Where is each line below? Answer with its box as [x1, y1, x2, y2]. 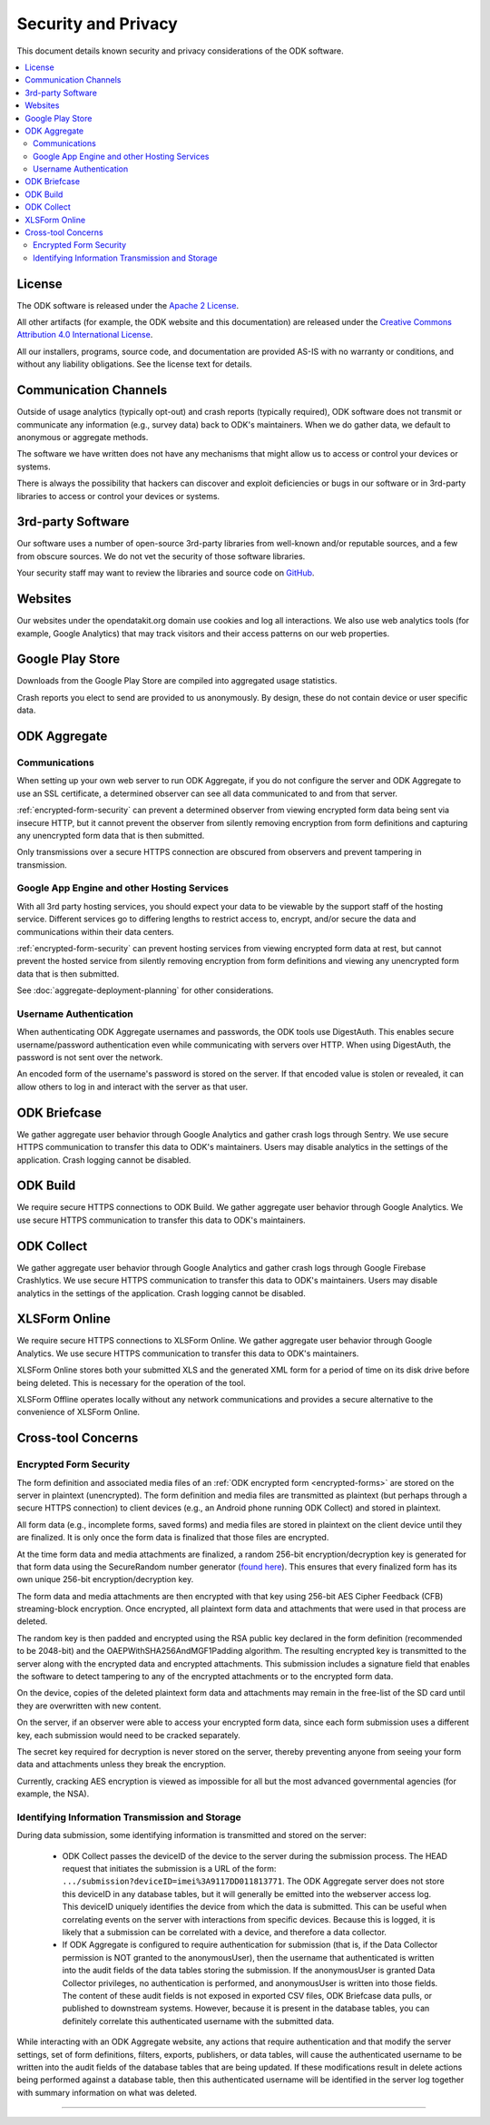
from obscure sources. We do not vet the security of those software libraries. [16, 550, 306, 562]
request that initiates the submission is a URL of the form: [62, 1864, 277, 1874]
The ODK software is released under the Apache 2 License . [16, 300, 240, 310]
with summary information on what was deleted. [16, 2087, 197, 2098]
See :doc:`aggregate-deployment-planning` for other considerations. [16, 985, 274, 996]
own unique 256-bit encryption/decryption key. [16, 1574, 194, 1585]
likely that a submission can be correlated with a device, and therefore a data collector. [62, 1927, 387, 1938]
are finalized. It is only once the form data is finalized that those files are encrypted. [16, 1532, 329, 1543]
